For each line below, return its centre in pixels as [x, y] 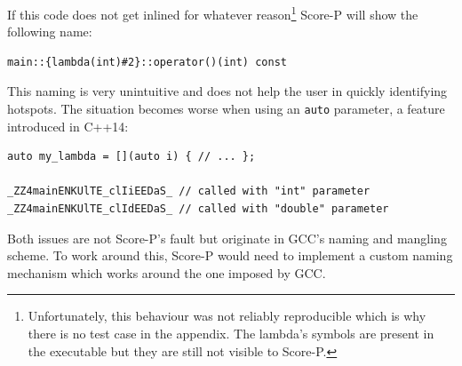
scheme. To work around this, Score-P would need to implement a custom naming [230, 255]
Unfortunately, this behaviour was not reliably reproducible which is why [227, 316]
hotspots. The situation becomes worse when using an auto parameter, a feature [226, 109]
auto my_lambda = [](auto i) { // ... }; [131, 157]
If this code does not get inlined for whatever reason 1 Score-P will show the [213, 13]
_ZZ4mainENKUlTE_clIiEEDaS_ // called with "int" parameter [189, 191]
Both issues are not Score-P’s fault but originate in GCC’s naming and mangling [227, 238]
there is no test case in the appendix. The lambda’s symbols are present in [231, 334]
